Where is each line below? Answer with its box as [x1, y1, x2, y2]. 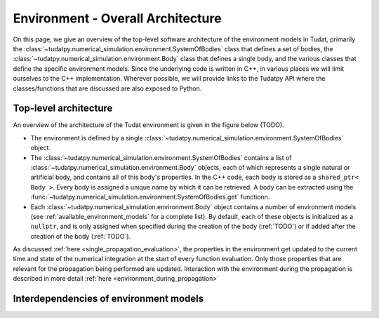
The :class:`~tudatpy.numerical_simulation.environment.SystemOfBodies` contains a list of [30, 153, 292, 161]
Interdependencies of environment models [13, 293, 204, 305]
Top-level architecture [13, 102, 113, 114]
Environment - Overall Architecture [13, 11, 222, 26]
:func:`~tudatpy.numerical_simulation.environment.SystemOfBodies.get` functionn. [30, 193, 270, 201]
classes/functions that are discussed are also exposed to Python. [13, 84, 202, 93]
